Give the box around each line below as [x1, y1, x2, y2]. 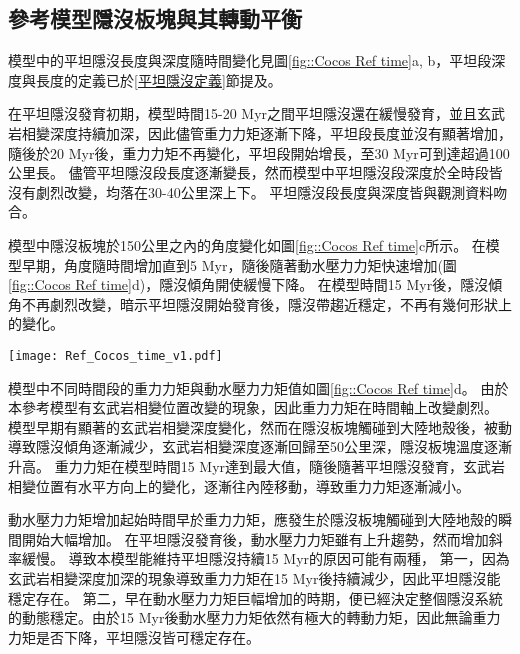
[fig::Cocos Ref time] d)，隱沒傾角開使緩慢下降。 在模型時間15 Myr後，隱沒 [8, 274, 489, 295]
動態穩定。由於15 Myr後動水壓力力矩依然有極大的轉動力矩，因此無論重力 [21, 607, 501, 628]
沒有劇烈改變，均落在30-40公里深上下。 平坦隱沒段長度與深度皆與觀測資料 [8, 181, 494, 202]
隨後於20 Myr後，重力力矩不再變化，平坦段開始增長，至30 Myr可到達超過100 [8, 142, 510, 163]
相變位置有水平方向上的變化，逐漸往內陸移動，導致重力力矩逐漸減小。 [8, 475, 470, 496]
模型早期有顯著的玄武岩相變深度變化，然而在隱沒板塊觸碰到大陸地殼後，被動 [8, 416, 512, 437]
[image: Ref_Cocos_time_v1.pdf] [8, 348, 223, 363]
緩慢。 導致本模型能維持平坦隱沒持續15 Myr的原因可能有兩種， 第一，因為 [21, 548, 510, 569]
